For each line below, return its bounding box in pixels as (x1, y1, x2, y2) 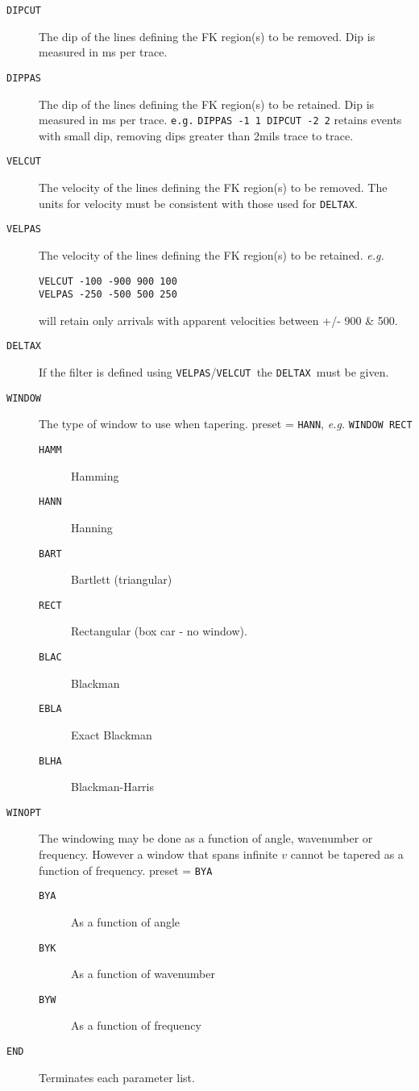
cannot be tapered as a (290, 846, 404, 863)
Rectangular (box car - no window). (71, 623, 247, 639)
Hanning (71, 518, 113, 535)
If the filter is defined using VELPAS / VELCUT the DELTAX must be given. (39, 364, 389, 381)
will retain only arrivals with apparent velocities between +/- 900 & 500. (39, 311, 398, 328)
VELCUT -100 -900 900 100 (39, 275, 177, 287)
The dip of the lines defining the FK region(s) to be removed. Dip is (39, 27, 375, 44)
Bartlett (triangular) (71, 571, 172, 588)
